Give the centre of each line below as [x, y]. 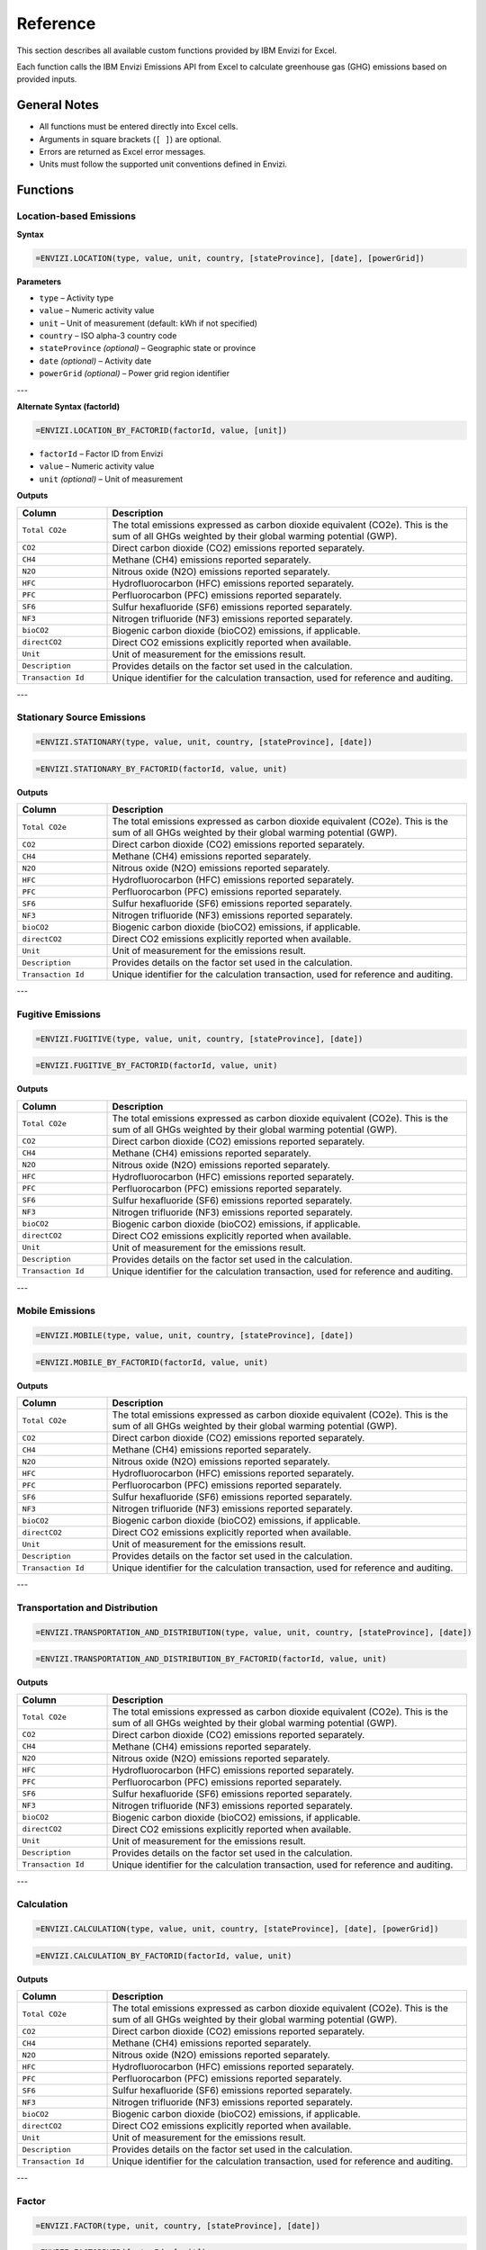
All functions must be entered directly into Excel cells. [139, 127]
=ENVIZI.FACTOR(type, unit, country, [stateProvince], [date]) [178, 2226]
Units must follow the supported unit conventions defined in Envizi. [163, 164]
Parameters [39, 281]
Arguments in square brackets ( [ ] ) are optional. [130, 139]
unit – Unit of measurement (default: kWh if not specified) [148, 323]
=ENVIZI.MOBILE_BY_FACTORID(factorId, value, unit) [152, 1362]
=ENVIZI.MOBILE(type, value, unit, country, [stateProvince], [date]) [195, 1336]
